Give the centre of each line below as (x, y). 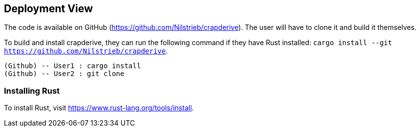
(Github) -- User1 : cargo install (73, 66)
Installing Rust (32, 91)
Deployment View (48, 9)
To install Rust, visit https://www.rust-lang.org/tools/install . (99, 108)
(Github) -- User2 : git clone (64, 74)
